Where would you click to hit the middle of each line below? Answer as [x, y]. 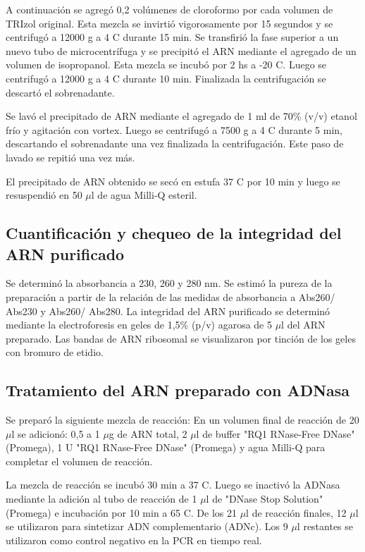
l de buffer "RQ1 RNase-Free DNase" [276, 433]
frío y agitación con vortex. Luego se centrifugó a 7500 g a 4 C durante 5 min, [174, 129]
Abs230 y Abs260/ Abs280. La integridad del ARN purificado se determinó [168, 311]
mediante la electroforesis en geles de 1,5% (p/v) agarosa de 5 [139, 325]
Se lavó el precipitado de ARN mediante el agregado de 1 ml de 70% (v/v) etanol [181, 116]
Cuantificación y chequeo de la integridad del [174, 233]
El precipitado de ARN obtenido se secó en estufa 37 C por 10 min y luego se [173, 181]
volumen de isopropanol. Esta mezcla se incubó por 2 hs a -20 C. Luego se [166, 65]
